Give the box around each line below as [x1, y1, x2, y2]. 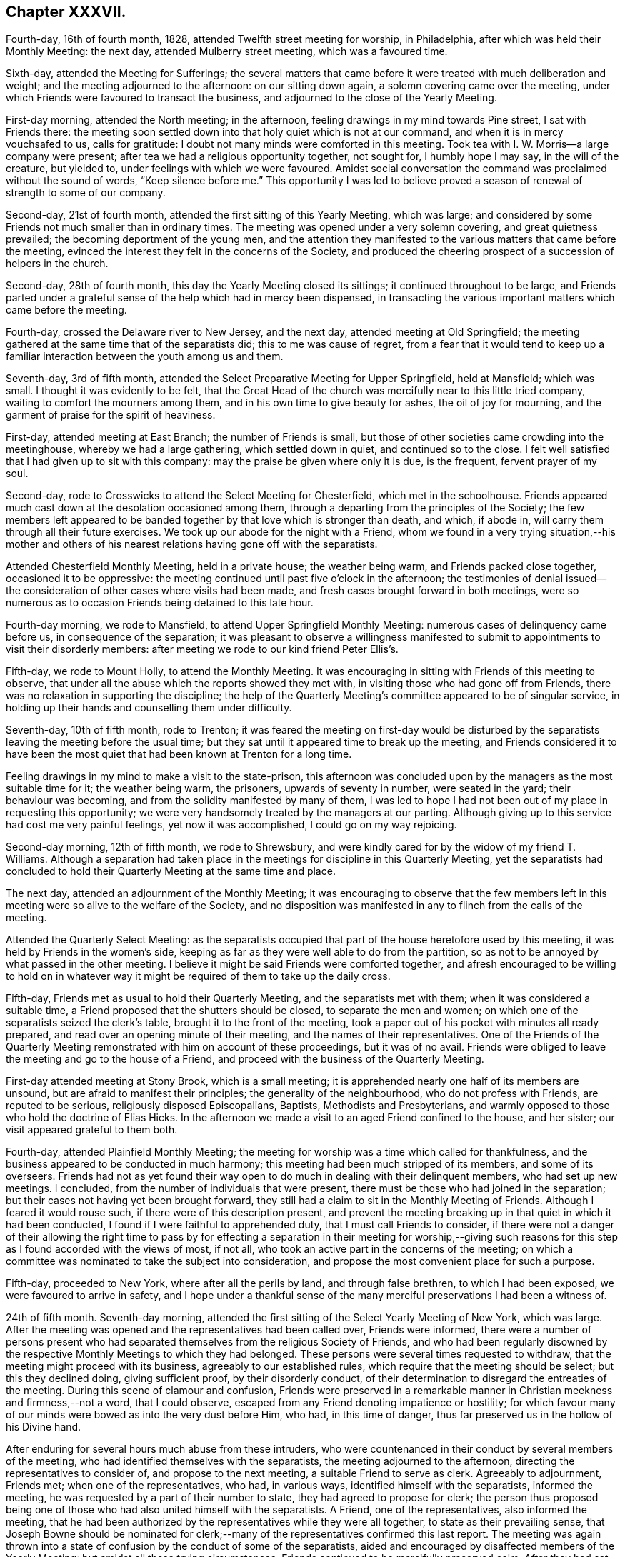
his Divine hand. [6, 1421, 81, 1433]
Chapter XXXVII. [6, 3, 126, 21]
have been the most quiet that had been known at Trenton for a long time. [6, 748, 352, 761]
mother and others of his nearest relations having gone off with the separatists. [6, 538, 378, 551]
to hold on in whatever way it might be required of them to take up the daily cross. [6, 970, 391, 983]
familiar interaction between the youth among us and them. [6, 350, 284, 363]
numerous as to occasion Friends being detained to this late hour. [6, 596, 314, 609]
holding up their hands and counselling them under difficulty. [6, 701, 292, 714]
